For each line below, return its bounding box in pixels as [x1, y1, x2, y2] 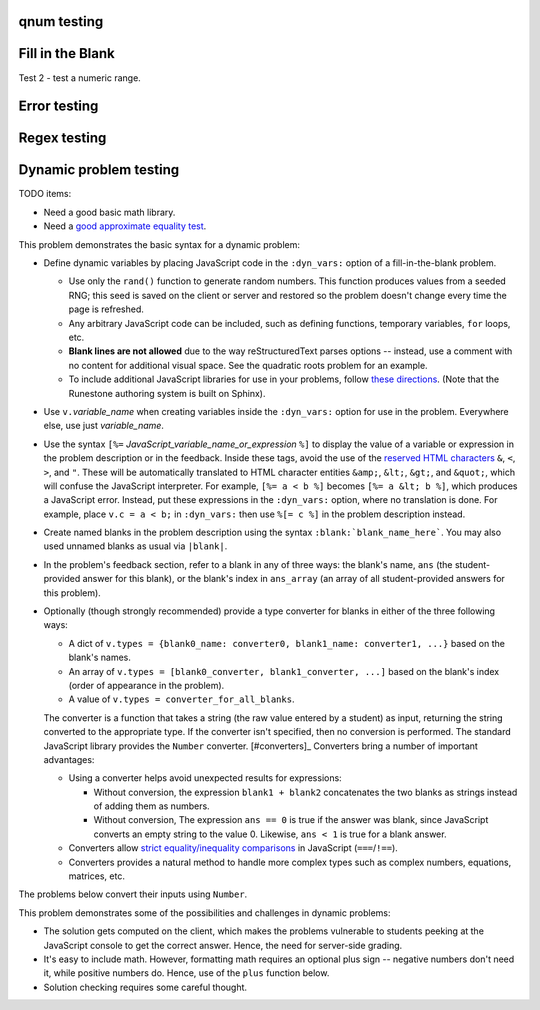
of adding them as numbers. [93, 800, 210, 812]
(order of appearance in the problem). [68, 679, 225, 691]
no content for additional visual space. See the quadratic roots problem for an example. [68, 359, 429, 371]
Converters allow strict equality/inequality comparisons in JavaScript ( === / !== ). [68, 842, 399, 854]
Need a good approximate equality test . [43, 220, 207, 232]
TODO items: [18, 188, 72, 200]
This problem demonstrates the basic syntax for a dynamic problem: [18, 238, 300, 250]
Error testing [18, 98, 99, 115]
